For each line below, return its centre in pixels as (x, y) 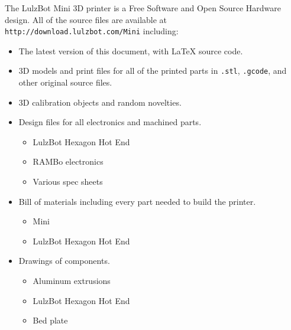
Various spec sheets (68, 182)
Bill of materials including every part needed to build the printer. (137, 201)
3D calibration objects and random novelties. (100, 102)
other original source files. (65, 82)
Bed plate (50, 320)
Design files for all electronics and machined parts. (110, 122)
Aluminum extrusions (72, 281)
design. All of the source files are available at (86, 19)
